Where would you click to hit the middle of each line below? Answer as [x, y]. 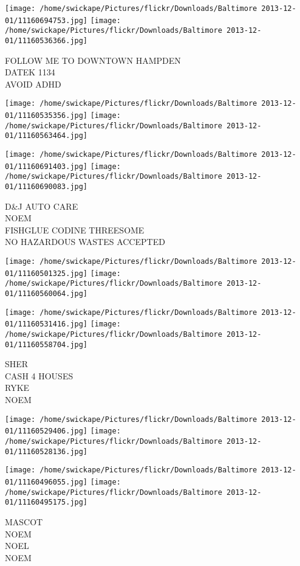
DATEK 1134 [30, 72]
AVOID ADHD [33, 84]
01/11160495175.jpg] [46, 502]
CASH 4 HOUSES [39, 375]
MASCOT [24, 521]
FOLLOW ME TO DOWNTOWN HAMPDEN [93, 60]
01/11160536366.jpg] [46, 40]
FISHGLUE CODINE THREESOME [75, 230]
